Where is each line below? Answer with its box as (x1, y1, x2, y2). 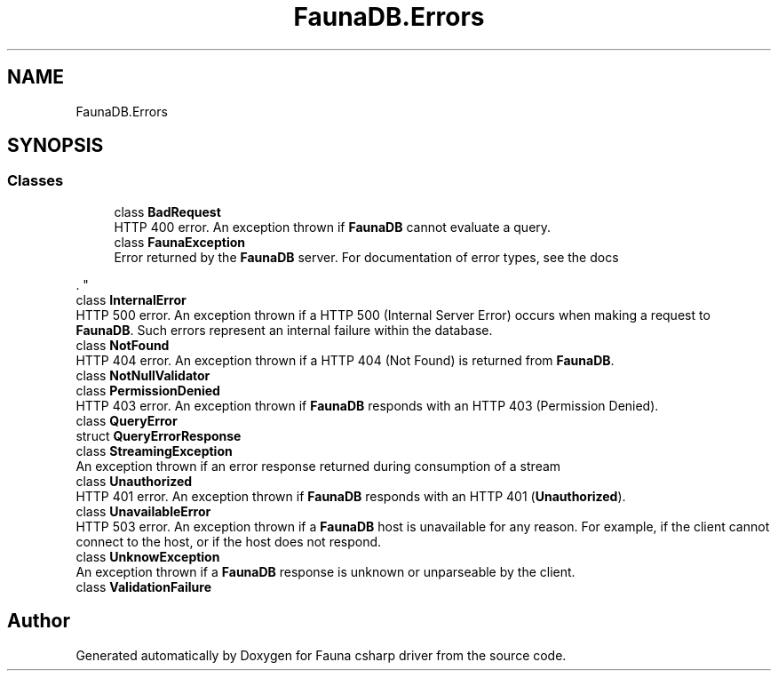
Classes (7, 171, 64, 190)
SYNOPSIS (7, 134, 104, 157)
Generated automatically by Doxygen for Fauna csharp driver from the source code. (75, 647, 567, 663)
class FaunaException (114, 234, 246, 250)
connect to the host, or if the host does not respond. (75, 533, 382, 549)
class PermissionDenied (75, 382, 220, 398)
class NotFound (75, 337, 170, 353)
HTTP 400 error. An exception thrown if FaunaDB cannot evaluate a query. (114, 219, 552, 235)
